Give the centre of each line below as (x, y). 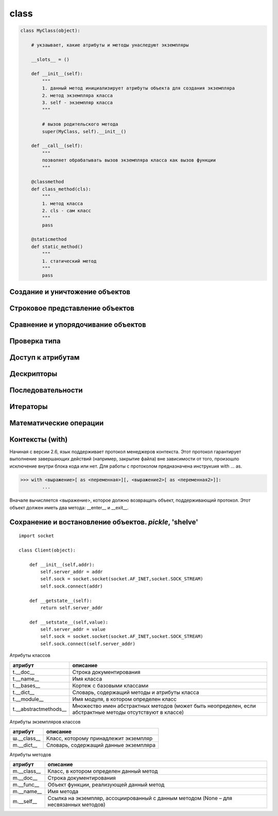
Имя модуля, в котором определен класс (125, 699)
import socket (36, 536)
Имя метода (63, 791)
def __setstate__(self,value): (69, 622)
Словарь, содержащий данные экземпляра (101, 745)
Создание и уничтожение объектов (70, 291)
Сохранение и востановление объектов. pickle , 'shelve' (104, 522)
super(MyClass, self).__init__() (84, 131)
